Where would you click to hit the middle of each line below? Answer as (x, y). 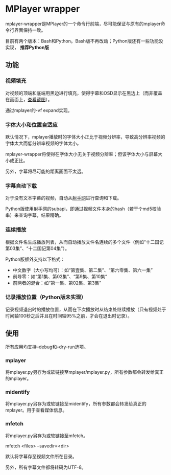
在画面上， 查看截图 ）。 (29, 99)
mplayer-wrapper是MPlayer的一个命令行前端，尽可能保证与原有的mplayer (83, 24)
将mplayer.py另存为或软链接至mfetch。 (47, 436)
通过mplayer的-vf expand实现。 (39, 110)
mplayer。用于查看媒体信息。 (36, 410)
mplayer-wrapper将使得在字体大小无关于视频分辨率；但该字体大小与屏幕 (82, 154)
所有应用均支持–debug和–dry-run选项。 (47, 347)
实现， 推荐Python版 (27, 47)
